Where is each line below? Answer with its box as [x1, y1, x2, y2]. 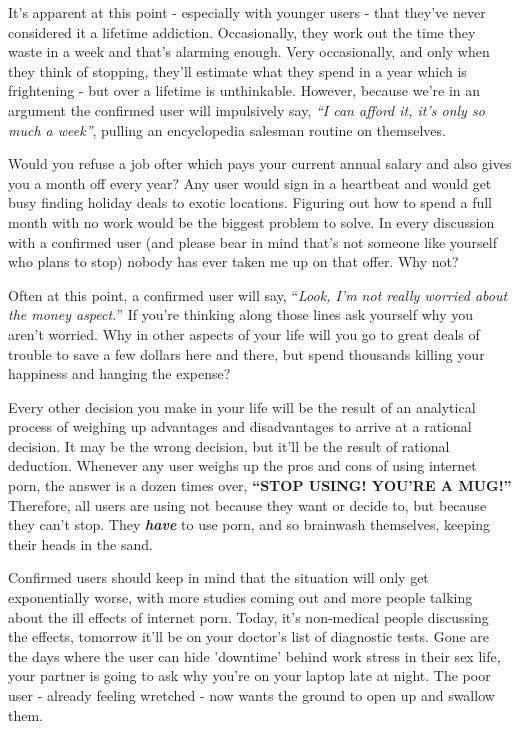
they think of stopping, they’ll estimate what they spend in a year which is [8, 60, 467, 81]
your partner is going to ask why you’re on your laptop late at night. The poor [8, 665, 491, 686]
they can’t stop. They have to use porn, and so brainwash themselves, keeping [8, 514, 490, 535]
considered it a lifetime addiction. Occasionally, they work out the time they [8, 21, 476, 42]
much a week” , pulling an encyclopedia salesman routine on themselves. [8, 119, 446, 140]
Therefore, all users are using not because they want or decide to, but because [8, 494, 487, 515]
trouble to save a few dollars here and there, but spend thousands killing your [8, 343, 485, 364]
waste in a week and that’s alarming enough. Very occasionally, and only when [8, 41, 490, 62]
